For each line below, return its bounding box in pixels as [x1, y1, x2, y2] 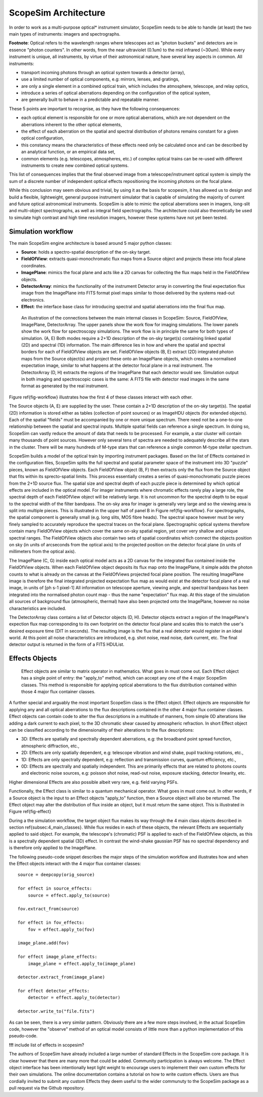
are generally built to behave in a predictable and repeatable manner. [21, 97, 160, 102]
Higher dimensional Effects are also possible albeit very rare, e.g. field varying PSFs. [9, 779, 179, 785]
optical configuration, [21, 135, 64, 141]
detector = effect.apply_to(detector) [27, 995, 121, 1000]
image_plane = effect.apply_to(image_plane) [27, 961, 136, 966]
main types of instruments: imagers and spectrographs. [9, 31, 121, 37]
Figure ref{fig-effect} [9, 809, 51, 815]
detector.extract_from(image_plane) [18, 975, 105, 980]
